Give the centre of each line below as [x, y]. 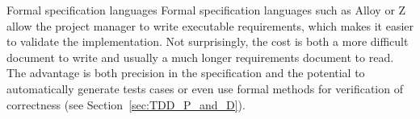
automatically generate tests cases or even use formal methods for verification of [205, 88]
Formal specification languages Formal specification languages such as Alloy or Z [206, 10]
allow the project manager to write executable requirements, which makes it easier [210, 25]
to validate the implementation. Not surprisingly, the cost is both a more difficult [208, 41]
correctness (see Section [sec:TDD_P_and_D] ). [126, 104]
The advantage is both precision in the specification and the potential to [186, 73]
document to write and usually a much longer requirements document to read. [200, 57]
